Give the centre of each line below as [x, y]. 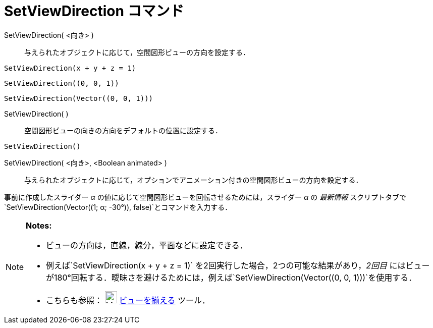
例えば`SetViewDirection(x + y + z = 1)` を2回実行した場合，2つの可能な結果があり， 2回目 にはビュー [238, 265]
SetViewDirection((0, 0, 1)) [62, 83]
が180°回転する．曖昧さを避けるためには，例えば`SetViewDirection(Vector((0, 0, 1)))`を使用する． [231, 277]
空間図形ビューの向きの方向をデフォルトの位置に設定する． [123, 130]
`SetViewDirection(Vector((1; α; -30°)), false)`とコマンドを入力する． [118, 207]
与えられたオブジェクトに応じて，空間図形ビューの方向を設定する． [137, 52]
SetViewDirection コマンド [94, 11]
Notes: [39, 225]
